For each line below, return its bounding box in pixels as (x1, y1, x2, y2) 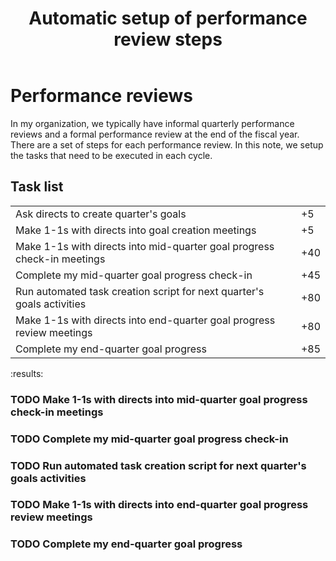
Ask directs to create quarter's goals (15, 207, 187, 221)
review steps (113, 28, 223, 51)
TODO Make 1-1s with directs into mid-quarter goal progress (10, 392, 308, 406)
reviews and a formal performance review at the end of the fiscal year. (10, 128, 300, 140)
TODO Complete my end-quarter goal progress (10, 537, 243, 551)
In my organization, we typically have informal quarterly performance (10, 117, 295, 129)
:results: (10, 367, 44, 379)
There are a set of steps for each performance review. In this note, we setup (10, 138, 324, 151)
